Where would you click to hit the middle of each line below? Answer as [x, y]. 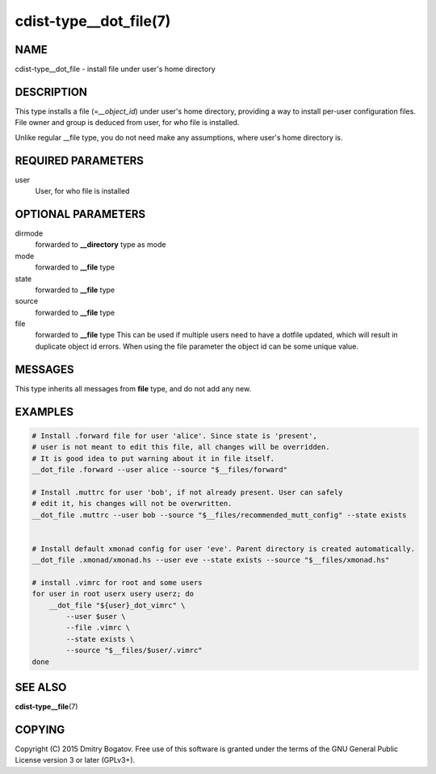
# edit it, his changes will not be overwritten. [132, 504]
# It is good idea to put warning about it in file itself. [153, 458]
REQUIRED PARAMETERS [80, 160]
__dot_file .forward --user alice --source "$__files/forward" [160, 469]
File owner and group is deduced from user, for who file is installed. [127, 123]
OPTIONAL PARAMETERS [80, 214]
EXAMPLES [44, 412]
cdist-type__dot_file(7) [93, 21]
